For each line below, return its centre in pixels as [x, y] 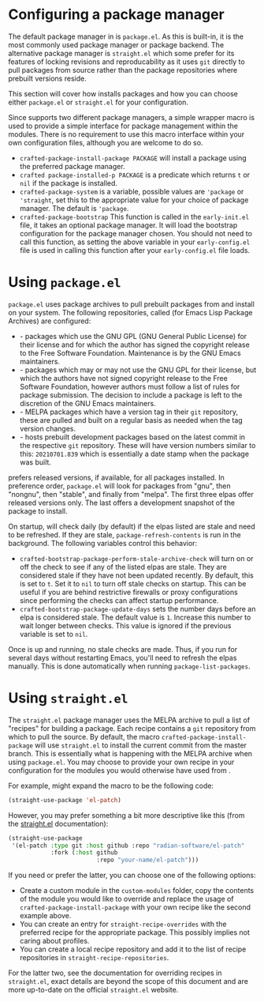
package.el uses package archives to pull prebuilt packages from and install [131, 304]
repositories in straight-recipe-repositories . [94, 958]
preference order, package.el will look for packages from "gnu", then [119, 486]
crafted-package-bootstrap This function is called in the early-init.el [134, 217]
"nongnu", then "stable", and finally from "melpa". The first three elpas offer [131, 494]
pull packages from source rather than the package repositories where [123, 70]
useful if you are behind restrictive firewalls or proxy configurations [128, 592]
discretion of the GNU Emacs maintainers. [87, 403]
